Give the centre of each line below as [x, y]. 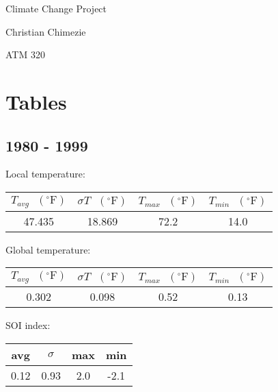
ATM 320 [25, 54]
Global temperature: [48, 249]
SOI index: [28, 325]
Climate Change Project [56, 8]
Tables [36, 101]
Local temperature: [45, 174]
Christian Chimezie [46, 31]
